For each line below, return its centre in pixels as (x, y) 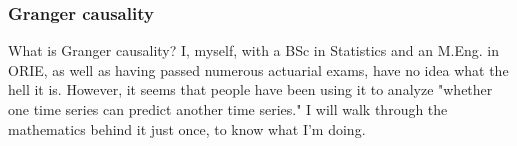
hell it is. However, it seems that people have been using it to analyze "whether (250, 89)
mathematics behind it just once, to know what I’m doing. (187, 128)
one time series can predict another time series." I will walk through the (228, 109)
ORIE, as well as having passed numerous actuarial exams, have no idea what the (258, 69)
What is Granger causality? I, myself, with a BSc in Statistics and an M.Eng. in (253, 50)
